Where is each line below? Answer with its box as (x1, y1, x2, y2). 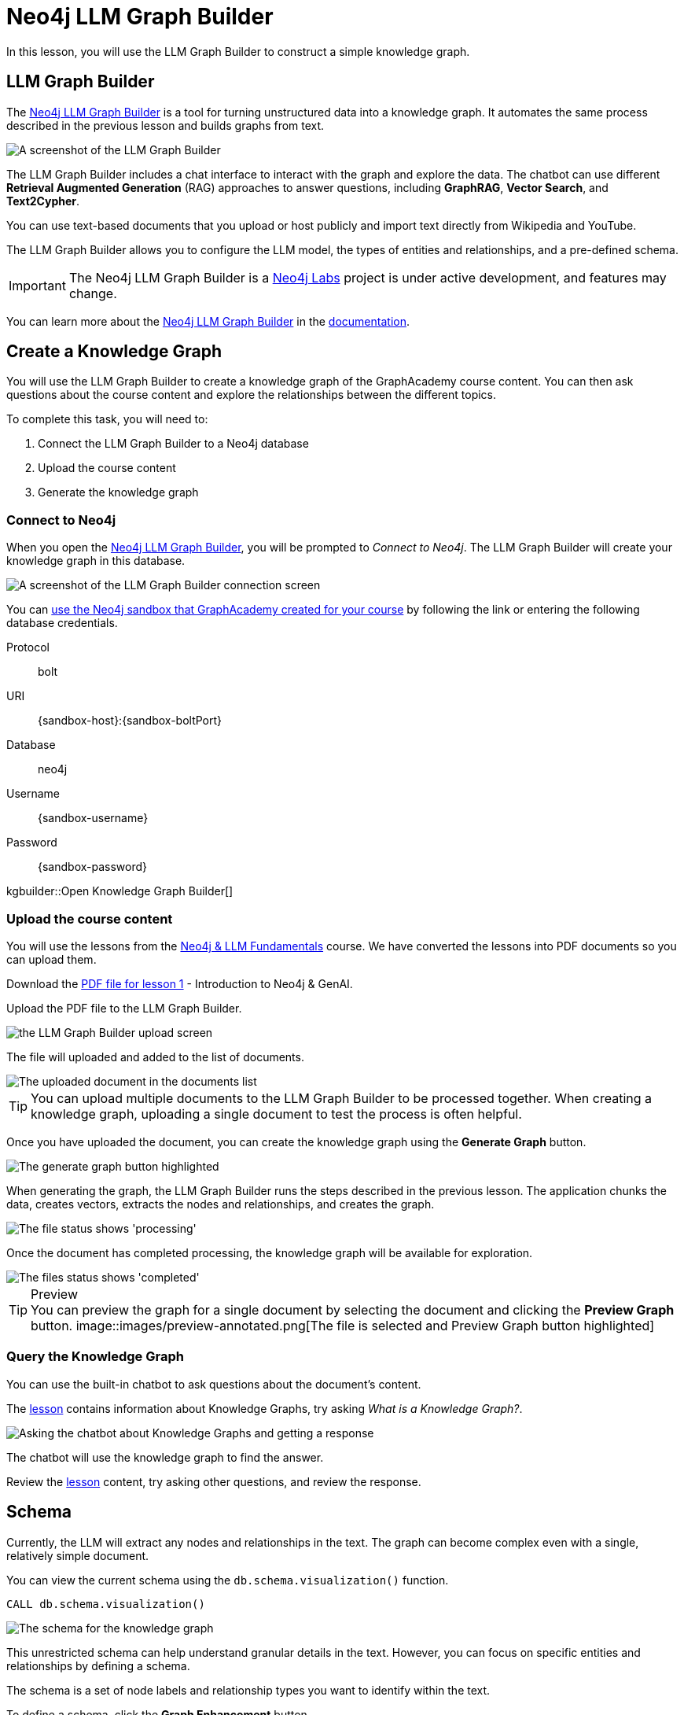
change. (68, 285, 117, 301)
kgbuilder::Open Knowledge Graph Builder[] (6, 884, 234, 898)
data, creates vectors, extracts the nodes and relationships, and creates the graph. (6, 1197, 435, 1211)
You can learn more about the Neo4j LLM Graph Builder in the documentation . (6, 314, 410, 328)
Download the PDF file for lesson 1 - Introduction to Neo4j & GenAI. (6, 976, 353, 990)
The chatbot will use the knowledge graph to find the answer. (6, 1450, 324, 1464)
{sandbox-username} (38, 811, 149, 825)
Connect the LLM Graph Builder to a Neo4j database (38, 437, 309, 451)
